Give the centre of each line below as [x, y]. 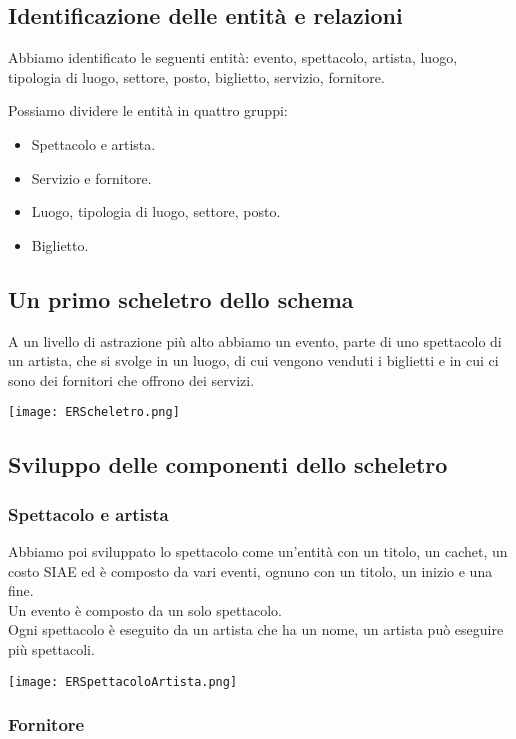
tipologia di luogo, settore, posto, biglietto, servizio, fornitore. [196, 76]
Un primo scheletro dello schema [181, 298]
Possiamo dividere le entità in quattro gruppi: [148, 110]
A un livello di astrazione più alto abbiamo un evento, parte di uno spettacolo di [255, 340]
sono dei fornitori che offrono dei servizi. [131, 379]
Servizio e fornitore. [91, 177]
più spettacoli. [51, 648]
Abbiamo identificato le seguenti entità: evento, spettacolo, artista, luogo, [233, 57]
